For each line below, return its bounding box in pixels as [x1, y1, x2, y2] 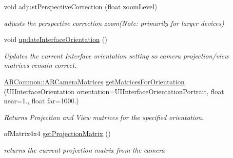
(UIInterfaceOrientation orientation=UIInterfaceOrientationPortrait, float [4, 86, 224, 96]
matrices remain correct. [4, 60, 77, 70]
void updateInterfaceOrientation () [4, 34, 108, 44]
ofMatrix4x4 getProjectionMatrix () [4, 128, 111, 138]
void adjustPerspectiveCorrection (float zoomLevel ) [4, 1, 157, 11]
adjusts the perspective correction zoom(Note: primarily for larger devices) [4, 18, 224, 28]
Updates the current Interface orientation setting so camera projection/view [4, 50, 229, 60]
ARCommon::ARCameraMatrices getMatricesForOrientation [4, 76, 185, 86]
